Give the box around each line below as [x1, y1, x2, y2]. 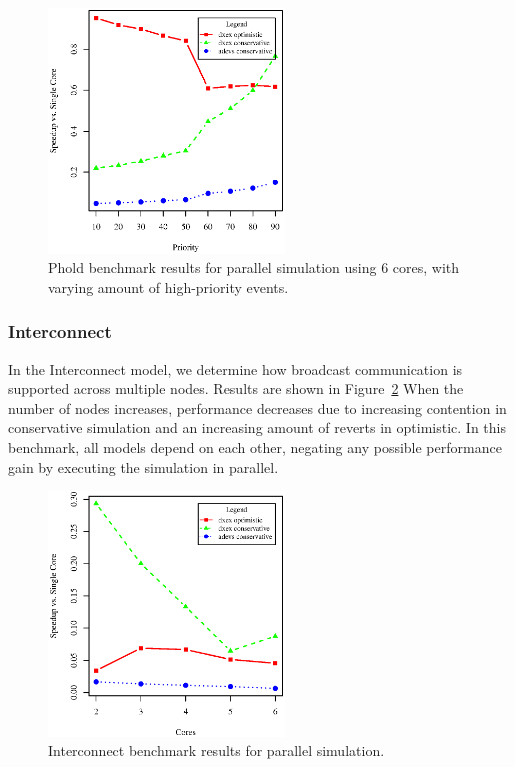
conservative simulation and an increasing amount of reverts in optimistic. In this [8, 417, 507, 438]
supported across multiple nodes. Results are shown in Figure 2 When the [8, 378, 464, 399]
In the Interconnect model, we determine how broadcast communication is [8, 358, 463, 379]
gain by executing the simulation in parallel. [8, 456, 279, 477]
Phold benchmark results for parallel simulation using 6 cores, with [48, 257, 460, 278]
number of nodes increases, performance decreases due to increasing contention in [8, 397, 507, 418]
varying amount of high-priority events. [48, 276, 289, 297]
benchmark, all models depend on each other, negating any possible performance [8, 437, 502, 458]
